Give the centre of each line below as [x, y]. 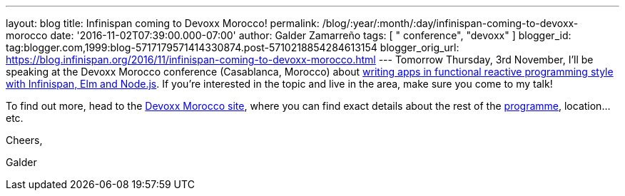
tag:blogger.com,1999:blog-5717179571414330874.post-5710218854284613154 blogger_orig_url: [233, 47]
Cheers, [24, 140]
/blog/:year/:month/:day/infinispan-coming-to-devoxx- [450, 23]
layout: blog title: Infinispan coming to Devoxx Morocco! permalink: [163, 23]
